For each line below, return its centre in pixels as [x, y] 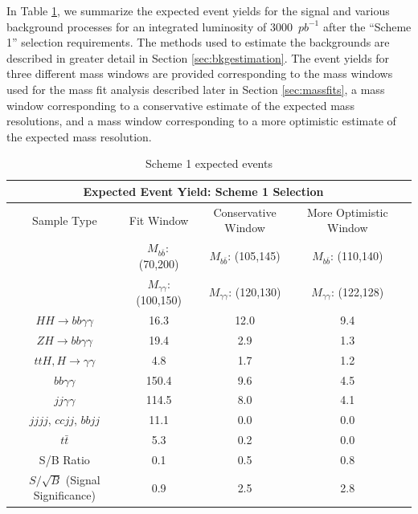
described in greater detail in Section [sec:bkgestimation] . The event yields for [198, 57]
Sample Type [65, 220]
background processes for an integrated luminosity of [137, 26]
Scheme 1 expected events [209, 163]
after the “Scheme [367, 26]
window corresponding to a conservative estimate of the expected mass [180, 105]
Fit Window [159, 220]
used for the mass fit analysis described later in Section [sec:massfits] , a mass [196, 89]
